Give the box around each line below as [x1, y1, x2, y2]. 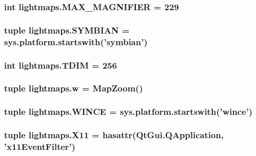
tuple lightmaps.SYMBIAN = [4, 23, 130, 36]
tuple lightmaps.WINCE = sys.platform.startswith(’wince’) [4, 105, 252, 118]
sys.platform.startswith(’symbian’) [4, 35, 148, 48]
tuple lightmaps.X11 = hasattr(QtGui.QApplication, [4, 129, 224, 141]
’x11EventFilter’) [4, 140, 76, 152]
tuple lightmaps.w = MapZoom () [4, 82, 143, 95]
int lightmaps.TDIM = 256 [4, 58, 117, 71]
